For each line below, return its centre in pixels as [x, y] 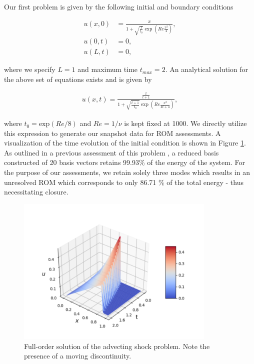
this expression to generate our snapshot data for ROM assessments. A [112, 133]
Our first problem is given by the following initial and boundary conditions [119, 6]
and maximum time [108, 69]
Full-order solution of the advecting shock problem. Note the [117, 346]
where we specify [30, 69]
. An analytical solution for [207, 69]
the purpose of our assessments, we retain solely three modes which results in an [127, 172]
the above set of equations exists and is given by [78, 79]
